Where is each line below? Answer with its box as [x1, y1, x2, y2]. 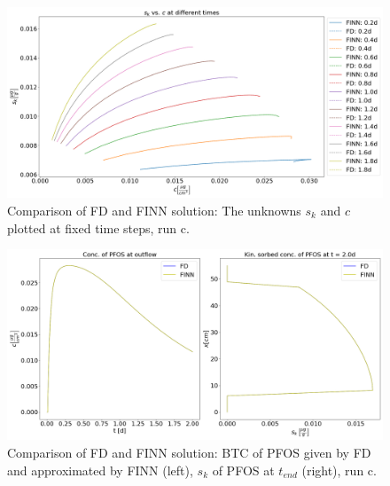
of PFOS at [212, 460, 275, 479]
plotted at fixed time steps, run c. [7, 218, 190, 237]
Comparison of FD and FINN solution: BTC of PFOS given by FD [7, 443, 371, 461]
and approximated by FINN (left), [7, 460, 193, 479]
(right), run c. [301, 460, 377, 479]
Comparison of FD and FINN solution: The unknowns [7, 200, 301, 219]
